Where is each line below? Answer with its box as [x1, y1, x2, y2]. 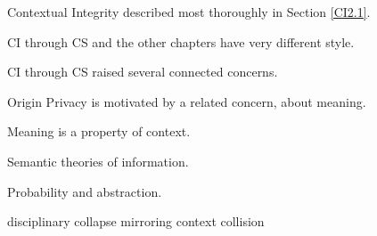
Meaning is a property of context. [7, 122, 191, 141]
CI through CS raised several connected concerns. [7, 62, 278, 81]
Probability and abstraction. [7, 182, 162, 200]
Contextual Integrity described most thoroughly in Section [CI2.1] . [7, 3, 371, 20]
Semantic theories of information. [7, 151, 189, 170]
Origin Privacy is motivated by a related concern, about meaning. [7, 92, 366, 110]
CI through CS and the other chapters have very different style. [7, 32, 355, 51]
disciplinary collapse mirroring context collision [7, 212, 265, 231]
